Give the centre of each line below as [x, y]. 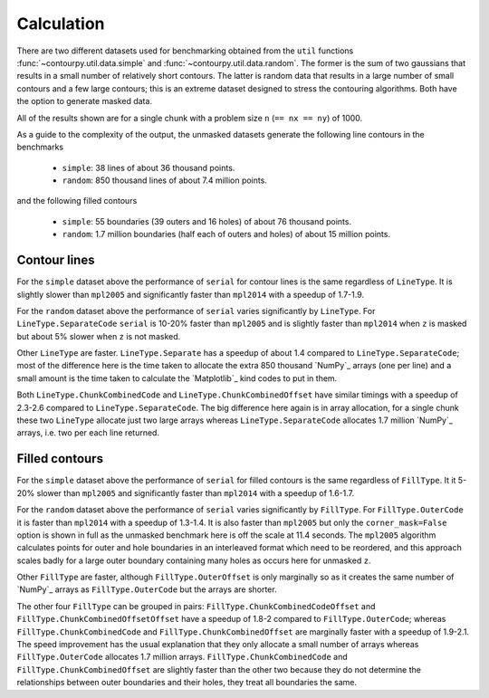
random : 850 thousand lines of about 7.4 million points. [164, 180]
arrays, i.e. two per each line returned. [88, 433]
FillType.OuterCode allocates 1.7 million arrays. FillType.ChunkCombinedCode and [182, 657]
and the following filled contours [77, 201]
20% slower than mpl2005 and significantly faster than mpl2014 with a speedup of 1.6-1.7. [186, 492]
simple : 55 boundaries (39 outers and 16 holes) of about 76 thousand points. [207, 221]
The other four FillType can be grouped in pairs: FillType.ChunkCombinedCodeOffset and [196, 606]
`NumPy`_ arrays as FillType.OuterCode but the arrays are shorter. [147, 589]
